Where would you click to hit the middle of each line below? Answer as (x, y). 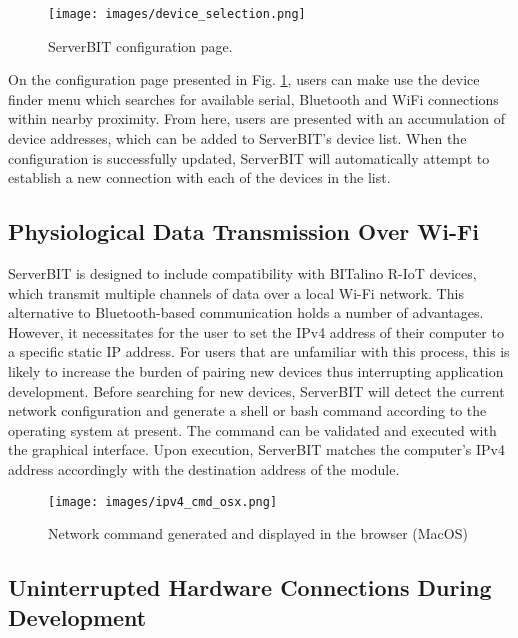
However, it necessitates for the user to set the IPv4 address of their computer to (256, 331)
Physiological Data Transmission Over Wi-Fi (243, 231)
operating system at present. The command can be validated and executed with (252, 429)
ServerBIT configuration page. (140, 45)
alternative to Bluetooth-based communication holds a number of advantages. (246, 312)
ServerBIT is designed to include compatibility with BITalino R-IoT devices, (242, 273)
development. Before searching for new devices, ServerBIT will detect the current (256, 390)
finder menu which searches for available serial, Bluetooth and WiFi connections (253, 98)
